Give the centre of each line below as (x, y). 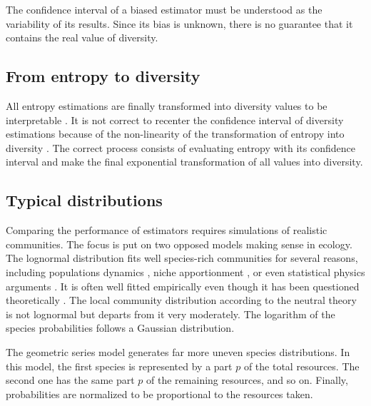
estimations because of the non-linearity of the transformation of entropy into (175, 134)
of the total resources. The (301, 366)
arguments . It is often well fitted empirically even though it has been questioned (183, 286)
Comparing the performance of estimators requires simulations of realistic (167, 230)
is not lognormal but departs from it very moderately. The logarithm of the (171, 314)
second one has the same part (70, 380)
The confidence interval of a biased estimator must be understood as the (164, 9)
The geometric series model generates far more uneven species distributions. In (178, 351)
